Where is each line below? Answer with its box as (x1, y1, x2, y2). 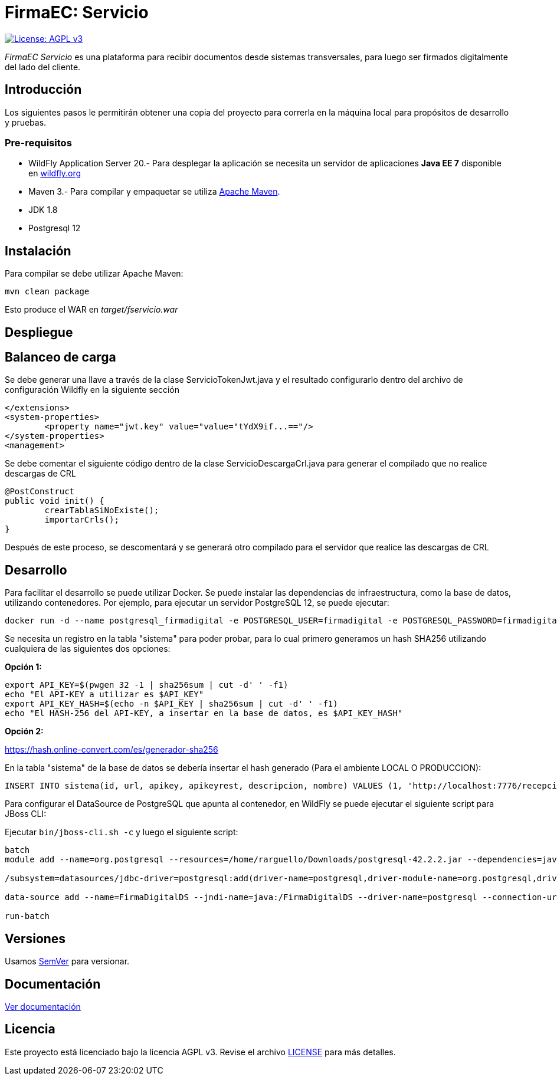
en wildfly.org (28, 168, 81, 179)
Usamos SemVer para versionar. (5, 956, 130, 967)
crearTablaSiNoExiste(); (44, 505, 159, 516)
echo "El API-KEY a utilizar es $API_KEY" (5, 690, 204, 700)
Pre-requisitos (5, 136, 72, 149)
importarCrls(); (44, 515, 119, 525)
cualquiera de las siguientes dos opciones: (5, 644, 171, 654)
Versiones (5, 931, 66, 946)
